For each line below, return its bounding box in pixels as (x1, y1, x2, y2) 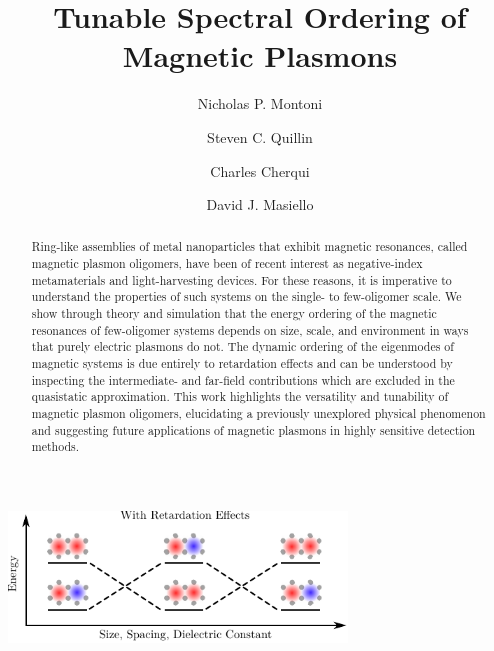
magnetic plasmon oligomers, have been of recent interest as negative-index (31, 255, 423, 272)
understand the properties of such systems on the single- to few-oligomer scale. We (31, 288, 462, 305)
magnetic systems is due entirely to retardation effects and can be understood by (31, 355, 453, 372)
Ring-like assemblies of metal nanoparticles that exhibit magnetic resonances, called (31, 238, 468, 255)
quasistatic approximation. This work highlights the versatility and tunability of (31, 388, 449, 405)
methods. (31, 438, 80, 455)
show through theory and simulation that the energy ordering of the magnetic (31, 305, 437, 322)
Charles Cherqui (210, 160, 310, 181)
